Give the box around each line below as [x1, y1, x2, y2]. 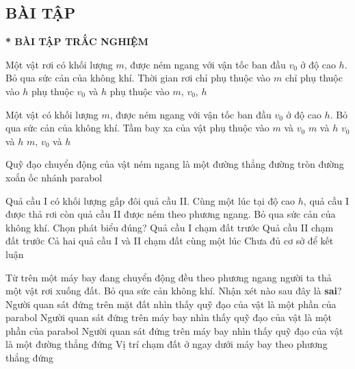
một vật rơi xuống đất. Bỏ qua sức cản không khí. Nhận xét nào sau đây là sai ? [5, 283, 342, 298]
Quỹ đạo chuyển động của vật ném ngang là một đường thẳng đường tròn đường [5, 157, 344, 171]
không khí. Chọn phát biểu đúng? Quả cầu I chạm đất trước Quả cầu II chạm [5, 220, 334, 234]
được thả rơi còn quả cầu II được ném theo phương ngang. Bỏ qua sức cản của [5, 207, 336, 221]
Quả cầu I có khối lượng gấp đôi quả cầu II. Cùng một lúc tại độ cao [5, 193, 295, 207]
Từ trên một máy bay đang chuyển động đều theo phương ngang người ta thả [5, 270, 332, 284]
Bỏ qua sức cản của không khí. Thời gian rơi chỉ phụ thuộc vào [5, 71, 271, 85]
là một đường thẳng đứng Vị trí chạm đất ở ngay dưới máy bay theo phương [5, 337, 328, 351]
